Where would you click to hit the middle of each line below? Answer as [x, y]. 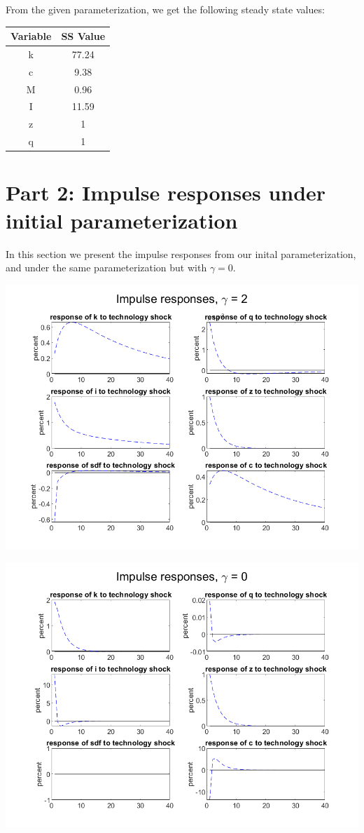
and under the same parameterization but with [106, 267]
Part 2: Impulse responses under [166, 192]
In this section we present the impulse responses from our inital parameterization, [181, 253]
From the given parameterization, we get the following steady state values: [165, 9]
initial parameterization [122, 220]
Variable [31, 36]
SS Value [83, 36]
